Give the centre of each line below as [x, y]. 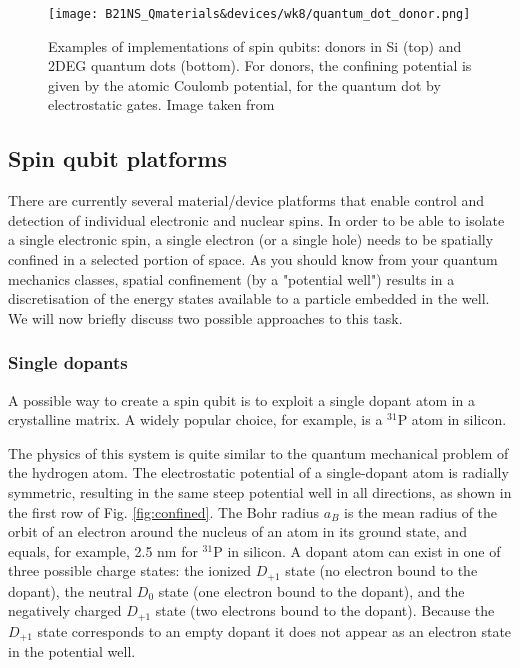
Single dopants [68, 362]
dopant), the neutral [70, 590]
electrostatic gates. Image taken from [161, 104]
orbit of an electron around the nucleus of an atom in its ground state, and [237, 531]
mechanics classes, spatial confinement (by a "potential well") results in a [231, 278]
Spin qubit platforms [118, 158]
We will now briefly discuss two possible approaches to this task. [205, 317]
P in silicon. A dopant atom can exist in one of [357, 550]
